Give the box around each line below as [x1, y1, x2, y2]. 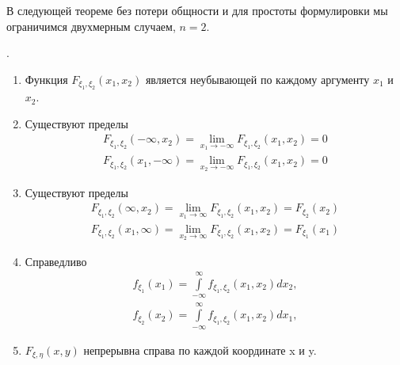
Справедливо [25, 253, 87, 269]
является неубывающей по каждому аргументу [145, 70, 370, 87]
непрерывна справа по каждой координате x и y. [83, 341, 317, 358]
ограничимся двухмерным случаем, [6, 17, 176, 34]
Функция [25, 70, 68, 87]
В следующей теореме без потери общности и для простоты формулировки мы [6, 2, 388, 18]
